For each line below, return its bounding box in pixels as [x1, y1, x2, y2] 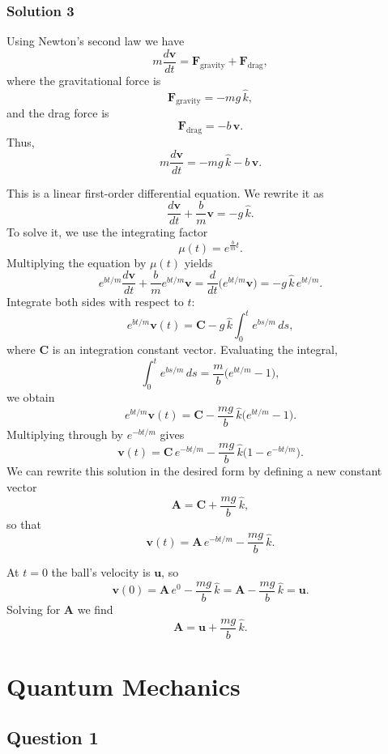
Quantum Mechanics [6, 669, 241, 702]
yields [184, 253, 213, 271]
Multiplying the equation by [6, 253, 147, 271]
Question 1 [6, 725, 99, 750]
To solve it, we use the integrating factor [6, 224, 208, 241]
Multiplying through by [6, 425, 123, 442]
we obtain [6, 389, 55, 406]
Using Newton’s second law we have [6, 32, 185, 49]
